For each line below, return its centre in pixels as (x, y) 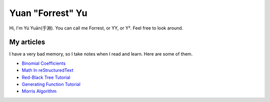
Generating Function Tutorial (51, 84)
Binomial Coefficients (44, 63)
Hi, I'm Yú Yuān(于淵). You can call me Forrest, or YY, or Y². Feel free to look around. (96, 28)
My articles (27, 42)
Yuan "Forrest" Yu (48, 13)
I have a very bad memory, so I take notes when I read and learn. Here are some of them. (101, 54)
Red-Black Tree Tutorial (46, 77)
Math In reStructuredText (47, 70)
